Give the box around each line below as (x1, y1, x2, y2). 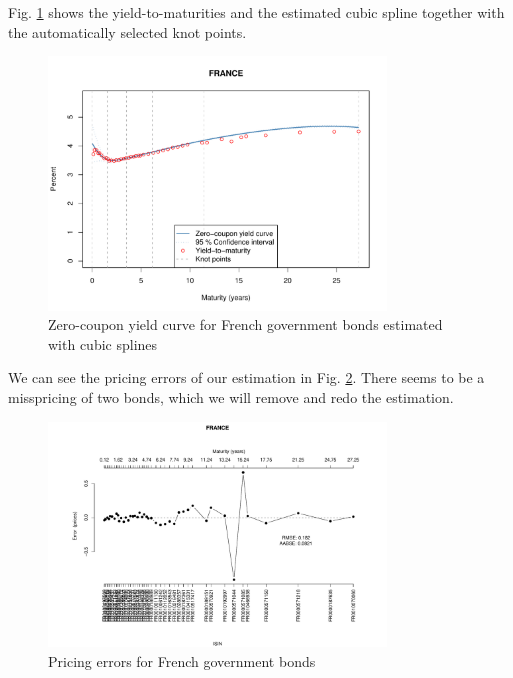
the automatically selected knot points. (8, 21, 247, 42)
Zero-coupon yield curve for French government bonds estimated (48, 314, 443, 335)
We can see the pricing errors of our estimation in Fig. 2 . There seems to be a (8, 367, 485, 388)
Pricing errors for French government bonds (48, 651, 316, 672)
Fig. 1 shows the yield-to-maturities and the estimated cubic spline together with (8, 2, 505, 22)
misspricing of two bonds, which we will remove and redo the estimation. (8, 386, 454, 407)
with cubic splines (48, 333, 158, 354)
